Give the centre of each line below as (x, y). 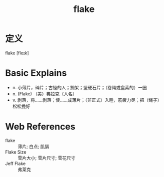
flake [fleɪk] (17, 53)
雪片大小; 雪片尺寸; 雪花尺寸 (47, 158)
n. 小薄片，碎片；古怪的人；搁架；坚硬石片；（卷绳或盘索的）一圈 (80, 87)
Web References (40, 127)
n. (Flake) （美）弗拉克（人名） (45, 94)
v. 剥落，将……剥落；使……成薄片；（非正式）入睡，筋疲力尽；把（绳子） (87, 100)
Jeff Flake (15, 164)
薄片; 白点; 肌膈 (33, 146)
